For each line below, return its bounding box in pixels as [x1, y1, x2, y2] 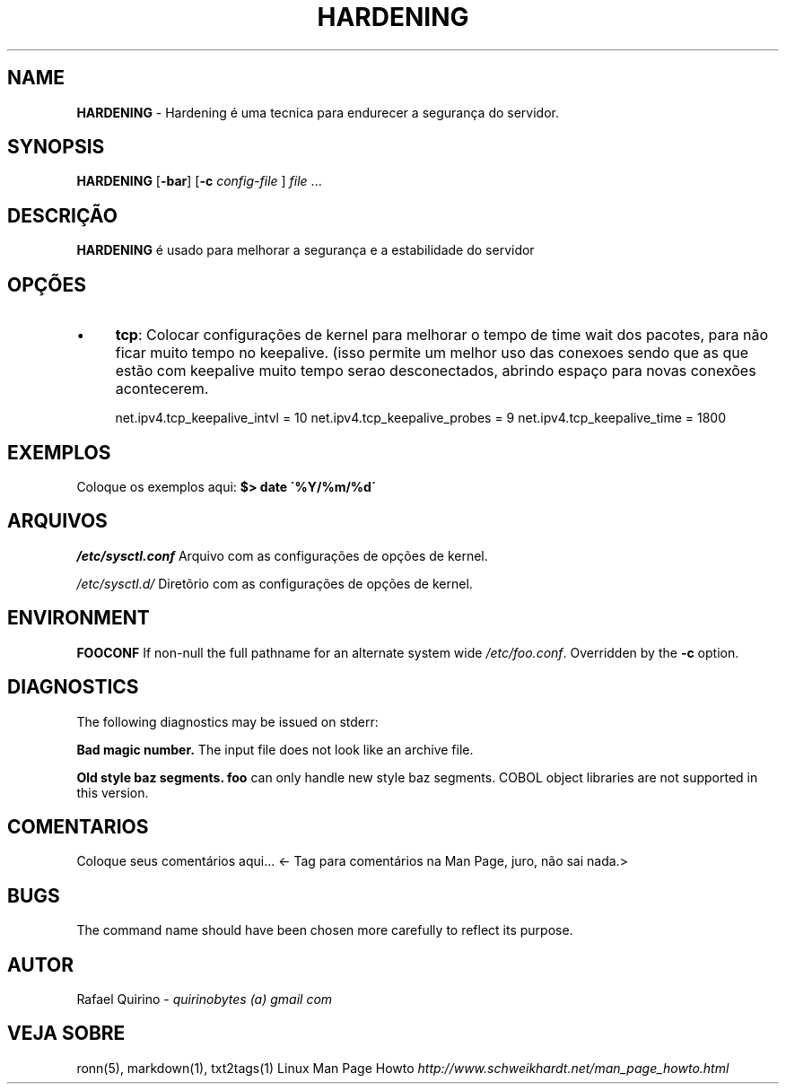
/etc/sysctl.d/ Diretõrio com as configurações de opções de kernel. [76, 575, 473, 591]
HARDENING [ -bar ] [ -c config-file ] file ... [76, 173, 322, 189]
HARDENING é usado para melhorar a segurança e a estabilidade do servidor [76, 242, 535, 258]
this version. [76, 784, 149, 800]
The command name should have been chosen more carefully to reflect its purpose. [76, 922, 573, 938]
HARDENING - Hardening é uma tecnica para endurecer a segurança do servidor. [76, 104, 559, 120]
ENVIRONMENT [7, 607, 150, 630]
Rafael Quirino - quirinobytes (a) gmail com [76, 991, 333, 1008]
